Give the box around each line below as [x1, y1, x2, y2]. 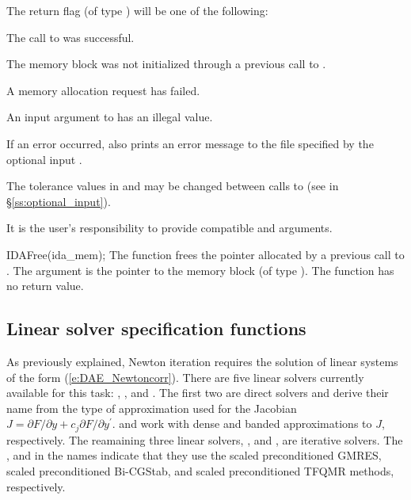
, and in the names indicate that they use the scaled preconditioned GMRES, [6, 447, 382, 464]
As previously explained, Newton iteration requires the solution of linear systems [6, 353, 398, 369]
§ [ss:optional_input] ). [6, 193, 111, 209]
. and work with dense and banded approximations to [112, 415, 372, 432]
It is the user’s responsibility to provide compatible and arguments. [6, 219, 333, 236]
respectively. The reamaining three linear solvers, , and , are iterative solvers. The [6, 431, 403, 448]
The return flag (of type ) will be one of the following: [6, 2, 268, 18]
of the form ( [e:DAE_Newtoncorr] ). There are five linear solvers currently [6, 368, 364, 385]
